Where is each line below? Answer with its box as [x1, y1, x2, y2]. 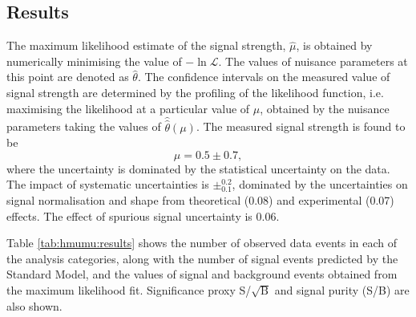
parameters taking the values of [6, 118, 161, 135]
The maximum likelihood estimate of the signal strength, [6, 37, 286, 54]
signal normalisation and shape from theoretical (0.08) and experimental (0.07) [6, 191, 394, 208]
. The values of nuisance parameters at [218, 52, 408, 69]
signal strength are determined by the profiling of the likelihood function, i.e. [6, 83, 384, 100]
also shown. [6, 297, 63, 314]
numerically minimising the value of [6, 52, 182, 69]
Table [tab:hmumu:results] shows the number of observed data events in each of [6, 234, 398, 251]
